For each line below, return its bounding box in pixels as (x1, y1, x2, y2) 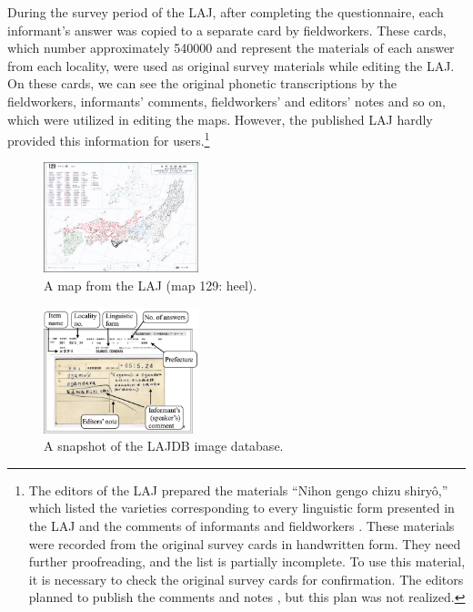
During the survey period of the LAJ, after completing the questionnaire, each (7, 3, 444, 21)
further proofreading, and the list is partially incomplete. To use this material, (28, 552, 466, 571)
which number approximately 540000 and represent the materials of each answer (7, 38, 455, 57)
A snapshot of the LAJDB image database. (44, 436, 284, 455)
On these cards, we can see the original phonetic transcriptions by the (7, 74, 397, 93)
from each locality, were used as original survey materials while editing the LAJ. (7, 56, 455, 75)
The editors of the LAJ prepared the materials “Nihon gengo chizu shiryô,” (28, 480, 448, 499)
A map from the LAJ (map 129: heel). (44, 276, 257, 295)
